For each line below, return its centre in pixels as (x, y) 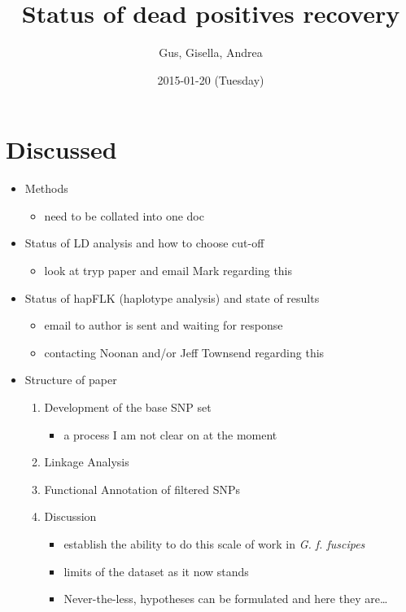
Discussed (61, 149)
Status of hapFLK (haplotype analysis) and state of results (172, 297)
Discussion (70, 516)
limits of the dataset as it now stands (156, 571)
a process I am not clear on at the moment (170, 434)
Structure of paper (71, 380)
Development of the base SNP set (128, 407)
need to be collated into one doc (124, 215)
